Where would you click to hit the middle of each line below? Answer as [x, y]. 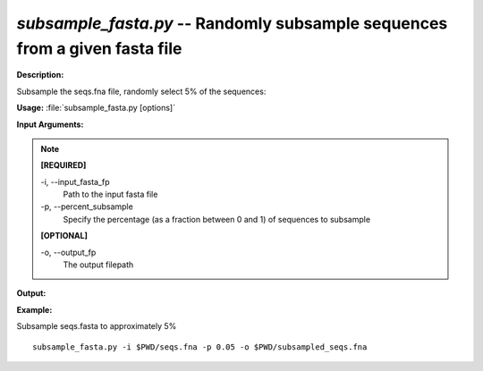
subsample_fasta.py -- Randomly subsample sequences [232, 23]
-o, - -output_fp [68, 252]
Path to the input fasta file [110, 194]
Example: [34, 309]
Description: [40, 75]
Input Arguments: [50, 124]
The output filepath [98, 265]
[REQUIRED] [64, 165]
